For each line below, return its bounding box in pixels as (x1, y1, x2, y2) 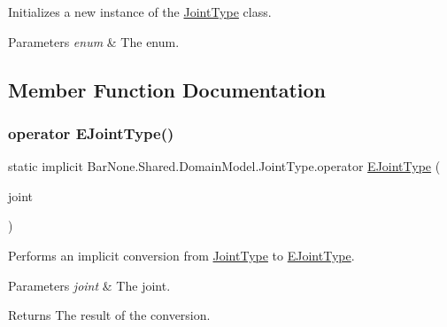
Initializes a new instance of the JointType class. (8, 3, 272, 20)
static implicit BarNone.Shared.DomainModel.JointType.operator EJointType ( (8, 157, 441, 175)
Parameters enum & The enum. (8, 32, 180, 51)
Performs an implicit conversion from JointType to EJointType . (8, 245, 355, 264)
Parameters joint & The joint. (8, 276, 171, 294)
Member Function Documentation (8, 75, 327, 103)
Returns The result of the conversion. (8, 306, 211, 324)
